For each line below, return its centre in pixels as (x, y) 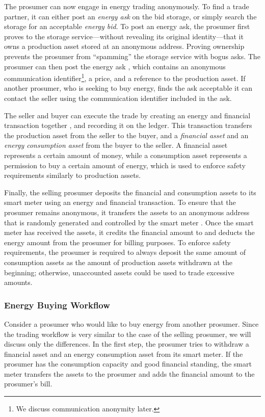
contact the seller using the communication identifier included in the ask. (118, 98)
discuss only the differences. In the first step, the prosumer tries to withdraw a (127, 344)
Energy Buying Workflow (57, 305)
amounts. (18, 282)
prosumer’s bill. (28, 384)
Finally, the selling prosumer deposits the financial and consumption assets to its (130, 192)
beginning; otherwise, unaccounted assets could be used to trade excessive (119, 272)
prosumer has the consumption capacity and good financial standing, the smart (128, 364)
